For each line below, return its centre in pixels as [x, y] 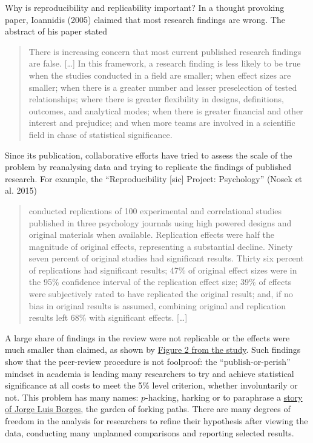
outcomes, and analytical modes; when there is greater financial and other [166, 110]
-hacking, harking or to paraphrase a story [224, 397]
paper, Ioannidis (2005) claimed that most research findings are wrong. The [145, 19]
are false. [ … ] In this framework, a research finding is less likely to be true [165, 63]
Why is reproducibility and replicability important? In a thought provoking [145, 7]
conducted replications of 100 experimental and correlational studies [155, 210]
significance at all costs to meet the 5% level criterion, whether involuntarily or [151, 385]
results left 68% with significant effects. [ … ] [108, 317]
